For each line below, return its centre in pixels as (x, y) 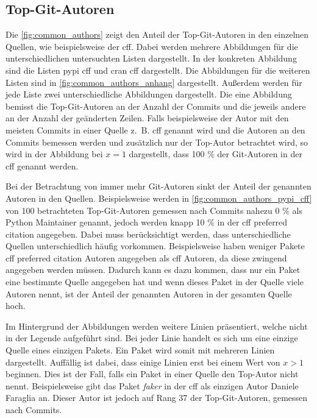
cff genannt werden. (42, 165)
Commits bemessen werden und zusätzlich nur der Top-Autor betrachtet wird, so (157, 142)
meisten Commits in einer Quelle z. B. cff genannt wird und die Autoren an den (155, 129)
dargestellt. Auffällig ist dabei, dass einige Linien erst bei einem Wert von (143, 362)
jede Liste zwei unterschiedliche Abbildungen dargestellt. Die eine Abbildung (149, 94)
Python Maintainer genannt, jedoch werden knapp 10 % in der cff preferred (147, 222)
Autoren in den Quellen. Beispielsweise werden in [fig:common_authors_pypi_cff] (159, 198)
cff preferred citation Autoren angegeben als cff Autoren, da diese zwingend (146, 257)
